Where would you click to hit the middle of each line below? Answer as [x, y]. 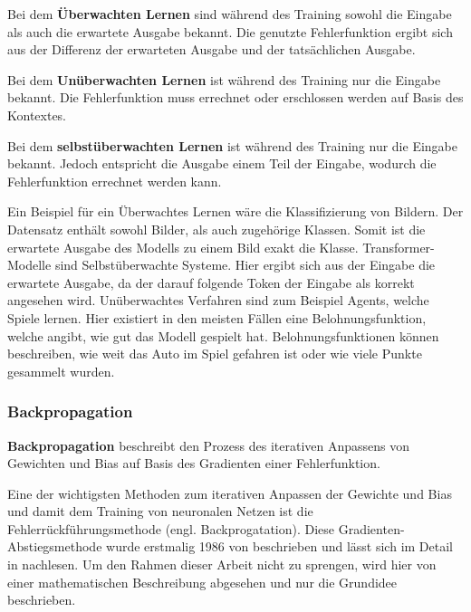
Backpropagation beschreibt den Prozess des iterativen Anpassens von [209, 445]
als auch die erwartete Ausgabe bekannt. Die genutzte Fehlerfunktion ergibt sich [230, 31]
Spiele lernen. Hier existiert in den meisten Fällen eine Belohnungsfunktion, [217, 317]
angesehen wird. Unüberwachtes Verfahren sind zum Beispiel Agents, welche [218, 300]
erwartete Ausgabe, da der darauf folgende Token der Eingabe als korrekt [211, 282]
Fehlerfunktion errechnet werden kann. [115, 181]
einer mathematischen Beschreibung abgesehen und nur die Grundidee [202, 582]
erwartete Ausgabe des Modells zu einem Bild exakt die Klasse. [183, 247]
